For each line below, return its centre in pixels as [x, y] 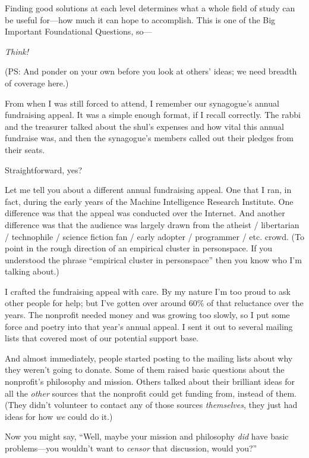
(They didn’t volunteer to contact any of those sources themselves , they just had [151, 405]
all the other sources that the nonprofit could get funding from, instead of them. [151, 393]
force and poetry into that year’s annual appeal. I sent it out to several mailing [149, 326]
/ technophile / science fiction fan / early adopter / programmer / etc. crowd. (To [154, 236]
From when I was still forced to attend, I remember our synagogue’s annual [142, 103]
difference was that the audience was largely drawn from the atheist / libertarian [152, 224]
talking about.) [32, 271]
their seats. [25, 149]
